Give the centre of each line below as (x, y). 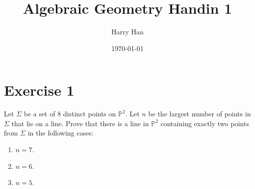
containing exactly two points (205, 123)
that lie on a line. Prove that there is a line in (80, 123)
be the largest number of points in (200, 114)
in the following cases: (61, 133)
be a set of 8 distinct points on (70, 114)
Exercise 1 (39, 90)
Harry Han (127, 32)
